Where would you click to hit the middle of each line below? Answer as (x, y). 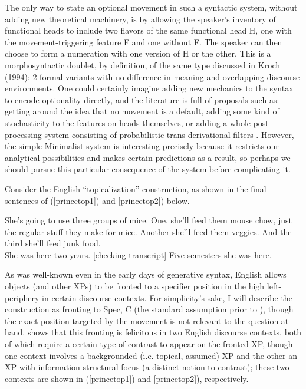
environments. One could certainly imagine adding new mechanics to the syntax (149, 88)
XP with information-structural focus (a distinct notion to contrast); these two (147, 367)
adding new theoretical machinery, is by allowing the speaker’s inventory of (140, 19)
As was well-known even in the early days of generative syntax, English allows (146, 274)
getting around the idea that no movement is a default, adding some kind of (142, 111)
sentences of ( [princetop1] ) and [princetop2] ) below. (97, 200)
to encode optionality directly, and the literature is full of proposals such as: (142, 99)
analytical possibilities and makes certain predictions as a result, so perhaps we (148, 157)
